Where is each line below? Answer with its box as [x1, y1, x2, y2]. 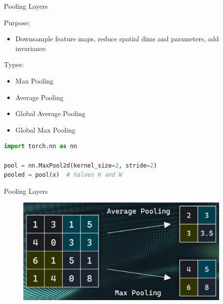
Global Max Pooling [15, 124, 76, 135]
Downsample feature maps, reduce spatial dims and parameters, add [15, 34, 219, 44]
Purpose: [4, 17, 30, 27]
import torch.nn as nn [4, 143, 77, 150]
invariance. [15, 43, 48, 53]
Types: [4, 59, 24, 69]
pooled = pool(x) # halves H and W [4, 171, 122, 179]
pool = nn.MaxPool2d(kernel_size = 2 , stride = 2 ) [4, 162, 157, 169]
